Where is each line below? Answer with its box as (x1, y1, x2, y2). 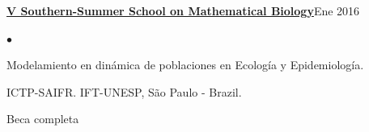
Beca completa (6, 110, 79, 127)
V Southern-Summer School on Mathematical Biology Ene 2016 (6, 2, 360, 19)
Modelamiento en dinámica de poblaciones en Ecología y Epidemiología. (6, 56, 364, 73)
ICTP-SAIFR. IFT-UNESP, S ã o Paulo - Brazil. (6, 83, 242, 100)
